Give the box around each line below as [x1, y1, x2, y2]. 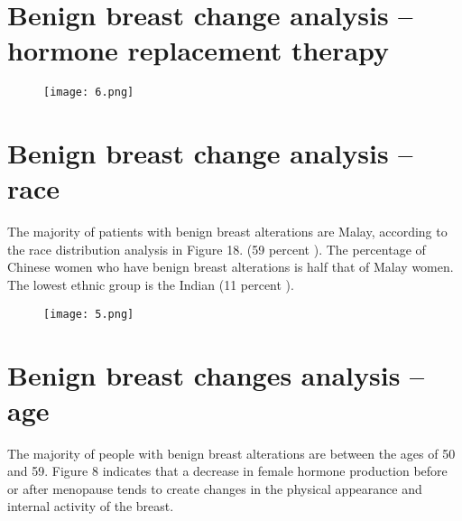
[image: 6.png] [43, 86, 134, 99]
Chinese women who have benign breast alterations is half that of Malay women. [7, 257, 454, 276]
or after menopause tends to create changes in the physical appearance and [7, 479, 422, 498]
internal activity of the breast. [7, 497, 174, 516]
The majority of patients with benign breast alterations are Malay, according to [7, 222, 448, 241]
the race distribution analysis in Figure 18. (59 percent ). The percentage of [7, 239, 426, 258]
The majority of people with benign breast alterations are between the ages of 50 [7, 443, 456, 462]
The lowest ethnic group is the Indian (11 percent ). [7, 275, 294, 294]
